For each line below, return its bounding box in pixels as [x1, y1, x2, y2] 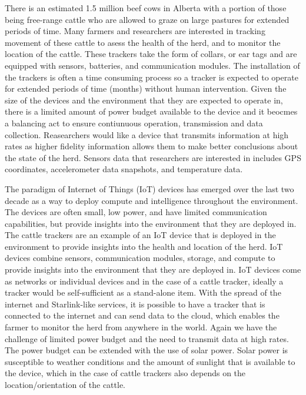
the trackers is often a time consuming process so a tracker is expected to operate [5, 71, 298, 83]
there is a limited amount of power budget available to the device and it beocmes [5, 105, 298, 118]
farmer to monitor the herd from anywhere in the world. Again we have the [5, 321, 277, 333]
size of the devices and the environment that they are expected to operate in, [5, 93, 283, 106]
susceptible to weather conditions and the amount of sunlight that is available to [5, 355, 295, 367]
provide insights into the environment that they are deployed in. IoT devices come [5, 263, 301, 276]
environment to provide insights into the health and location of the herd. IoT [5, 240, 283, 252]
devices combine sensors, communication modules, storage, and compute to [5, 252, 275, 264]
